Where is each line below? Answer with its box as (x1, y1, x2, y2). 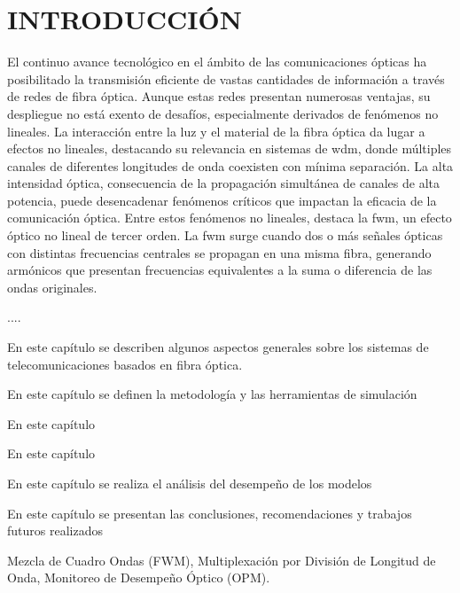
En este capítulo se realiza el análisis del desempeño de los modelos (7, 474, 372, 492)
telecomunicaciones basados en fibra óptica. (7, 355, 243, 373)
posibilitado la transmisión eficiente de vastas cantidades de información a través (7, 69, 445, 88)
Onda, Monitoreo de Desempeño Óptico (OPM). (7, 568, 270, 587)
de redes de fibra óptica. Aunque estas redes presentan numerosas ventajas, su (7, 87, 431, 105)
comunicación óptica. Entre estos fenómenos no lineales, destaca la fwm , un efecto (7, 208, 452, 227)
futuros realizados (7, 521, 103, 540)
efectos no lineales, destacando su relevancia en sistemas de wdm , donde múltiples (7, 139, 452, 158)
